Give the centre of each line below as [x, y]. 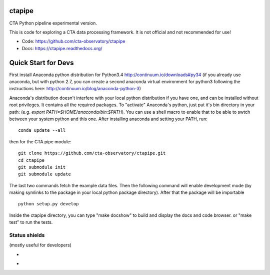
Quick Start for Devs [41, 63]
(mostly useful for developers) [40, 245]
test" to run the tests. [31, 222]
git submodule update [44, 174]
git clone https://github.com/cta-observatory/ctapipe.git [92, 153]
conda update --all [42, 130]
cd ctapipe [31, 160]
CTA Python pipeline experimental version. [53, 23]
